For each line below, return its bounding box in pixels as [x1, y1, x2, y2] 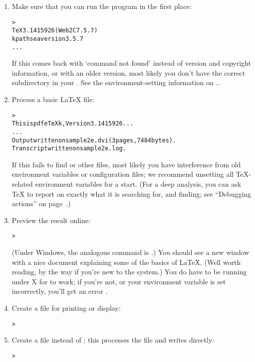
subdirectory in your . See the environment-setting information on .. [11, 77, 220, 88]
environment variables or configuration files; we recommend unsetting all [11, 169, 234, 179]
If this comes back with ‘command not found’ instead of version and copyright [11, 58, 251, 68]
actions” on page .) [11, 198, 71, 209]
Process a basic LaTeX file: [11, 94, 94, 104]
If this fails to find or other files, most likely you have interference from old [11, 159, 241, 169]
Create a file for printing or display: [11, 303, 121, 313]
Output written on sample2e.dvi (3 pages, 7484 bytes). [11, 136, 177, 144]
